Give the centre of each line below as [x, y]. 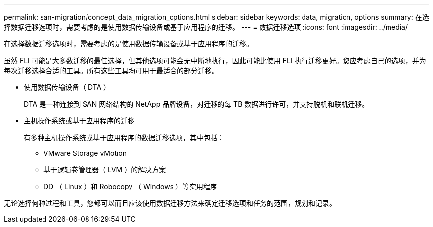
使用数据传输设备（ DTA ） [67, 87]
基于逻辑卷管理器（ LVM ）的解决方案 [105, 170]
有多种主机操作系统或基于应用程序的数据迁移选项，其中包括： [124, 137]
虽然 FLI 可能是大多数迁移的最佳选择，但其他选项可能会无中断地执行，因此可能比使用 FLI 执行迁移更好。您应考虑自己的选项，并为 [215, 60]
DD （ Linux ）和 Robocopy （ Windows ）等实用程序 [130, 186]
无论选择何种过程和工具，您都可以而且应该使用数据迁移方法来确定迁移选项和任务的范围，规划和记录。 [170, 203]
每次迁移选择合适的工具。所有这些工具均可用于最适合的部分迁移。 [111, 70]
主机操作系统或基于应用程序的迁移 [79, 121]
